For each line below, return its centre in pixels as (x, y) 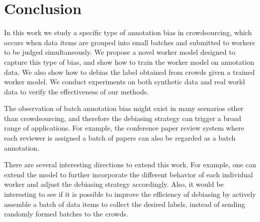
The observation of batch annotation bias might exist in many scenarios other (124, 108)
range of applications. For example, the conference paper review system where (124, 128)
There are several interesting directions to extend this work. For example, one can (130, 164)
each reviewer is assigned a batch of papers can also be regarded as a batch (120, 138)
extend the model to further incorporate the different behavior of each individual (128, 174)
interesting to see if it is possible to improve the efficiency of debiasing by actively (130, 194)
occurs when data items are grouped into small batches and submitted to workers (129, 42)
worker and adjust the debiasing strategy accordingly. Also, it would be (114, 184)
